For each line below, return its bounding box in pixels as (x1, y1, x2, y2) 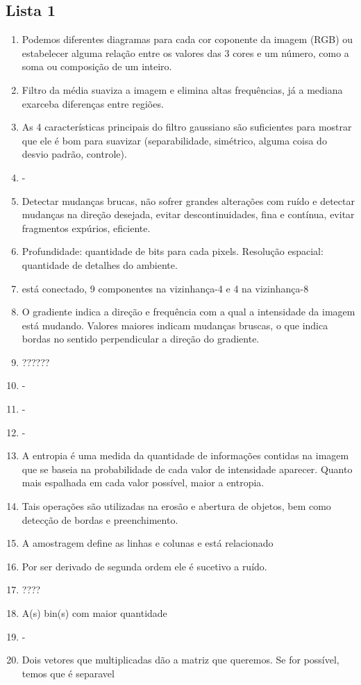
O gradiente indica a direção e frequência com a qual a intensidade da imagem (22, 304, 355, 319)
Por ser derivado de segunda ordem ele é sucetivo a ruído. (22, 559, 267, 573)
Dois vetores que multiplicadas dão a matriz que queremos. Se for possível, (22, 652, 339, 667)
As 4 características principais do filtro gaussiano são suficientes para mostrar (22, 119, 352, 134)
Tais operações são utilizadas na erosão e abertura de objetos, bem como (22, 499, 331, 513)
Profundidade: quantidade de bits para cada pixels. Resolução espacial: (22, 244, 324, 258)
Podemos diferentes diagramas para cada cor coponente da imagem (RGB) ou (22, 32, 353, 47)
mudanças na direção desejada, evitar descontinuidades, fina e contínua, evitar (22, 207, 355, 222)
